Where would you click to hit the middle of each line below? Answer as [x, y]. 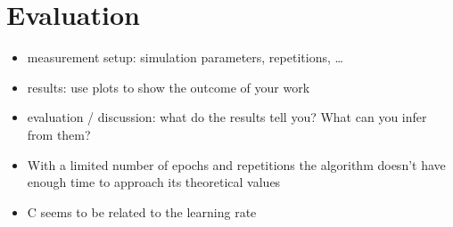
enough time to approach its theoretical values [154, 182]
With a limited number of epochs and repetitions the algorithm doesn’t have [236, 164]
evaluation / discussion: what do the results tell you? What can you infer [227, 117]
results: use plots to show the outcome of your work [169, 87]
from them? [59, 134]
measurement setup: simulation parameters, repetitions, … [185, 57]
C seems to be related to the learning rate [142, 211]
